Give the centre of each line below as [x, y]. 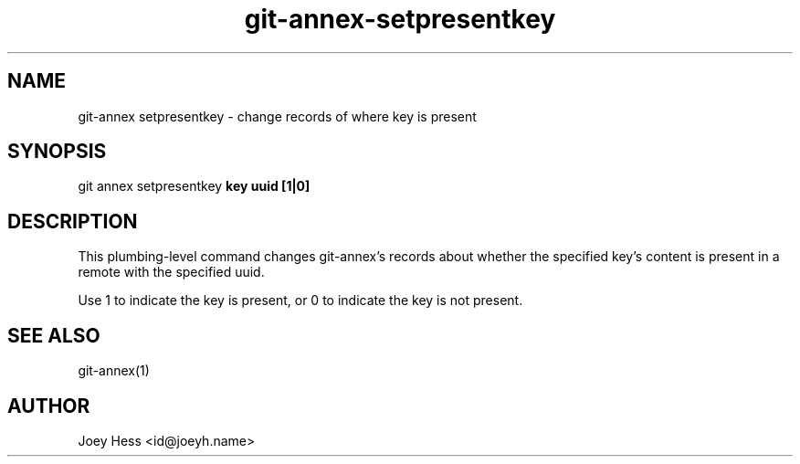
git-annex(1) [114, 371]
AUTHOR [49, 406]
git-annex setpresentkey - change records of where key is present [277, 116]
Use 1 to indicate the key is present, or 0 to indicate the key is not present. [300, 301]
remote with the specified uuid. [171, 272]
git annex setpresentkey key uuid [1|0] [194, 186]
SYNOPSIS [57, 152]
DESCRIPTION [73, 221]
